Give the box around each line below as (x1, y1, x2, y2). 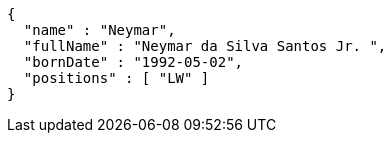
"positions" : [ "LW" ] (23, 70, 210, 86)
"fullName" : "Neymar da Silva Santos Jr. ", (23, 38, 387, 54)
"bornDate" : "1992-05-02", (23, 54, 244, 70)
